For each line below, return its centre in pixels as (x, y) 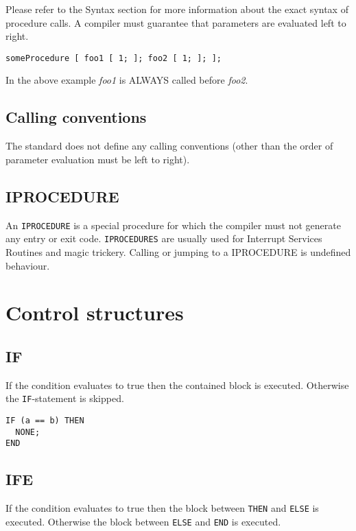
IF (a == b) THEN (45, 420)
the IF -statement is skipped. (65, 398)
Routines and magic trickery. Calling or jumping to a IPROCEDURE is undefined (178, 251)
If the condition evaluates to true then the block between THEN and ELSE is (162, 508)
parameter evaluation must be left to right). (98, 159)
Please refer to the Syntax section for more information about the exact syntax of (177, 9)
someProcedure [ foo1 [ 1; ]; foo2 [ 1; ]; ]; (114, 58)
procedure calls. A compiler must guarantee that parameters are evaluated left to (176, 22)
